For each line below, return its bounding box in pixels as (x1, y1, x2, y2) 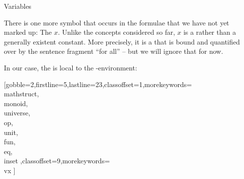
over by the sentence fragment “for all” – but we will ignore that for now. (4, 46, 224, 56)
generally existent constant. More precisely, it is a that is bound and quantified (4, 36, 240, 46)
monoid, (4, 98, 28, 108)
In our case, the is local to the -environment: (4, 62, 137, 72)
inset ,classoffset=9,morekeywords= (4, 156, 110, 166)
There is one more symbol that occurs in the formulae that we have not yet (4, 17, 229, 27)
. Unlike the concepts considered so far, (58, 27, 175, 37)
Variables (4, 1, 32, 11)
